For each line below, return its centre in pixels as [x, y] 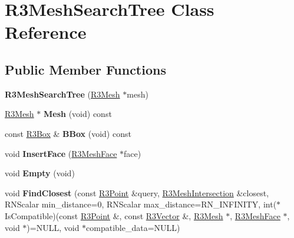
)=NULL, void [53, 227]
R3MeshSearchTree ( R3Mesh [62, 94]
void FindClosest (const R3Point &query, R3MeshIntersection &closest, [137, 192]
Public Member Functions [85, 69]
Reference [46, 32]
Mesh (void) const [78, 114]
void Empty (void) [40, 173]
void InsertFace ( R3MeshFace [61, 153]
